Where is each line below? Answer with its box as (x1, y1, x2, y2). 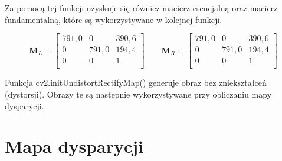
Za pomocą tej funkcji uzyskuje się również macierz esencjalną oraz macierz (5, 2, 278, 14)
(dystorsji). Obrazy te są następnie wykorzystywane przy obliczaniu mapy (5, 88, 272, 100)
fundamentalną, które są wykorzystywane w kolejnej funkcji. (5, 13, 222, 25)
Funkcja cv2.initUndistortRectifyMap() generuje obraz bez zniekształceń (5, 76, 267, 89)
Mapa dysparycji (5, 134, 143, 158)
